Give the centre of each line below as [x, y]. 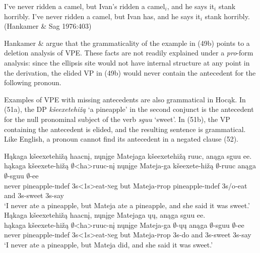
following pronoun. [33, 82]
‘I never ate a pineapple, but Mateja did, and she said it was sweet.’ [109, 245]
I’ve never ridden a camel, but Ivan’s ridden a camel [85, 6]
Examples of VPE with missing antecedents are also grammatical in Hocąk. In [125, 99]
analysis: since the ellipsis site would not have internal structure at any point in [127, 62]
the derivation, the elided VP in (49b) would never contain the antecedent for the [130, 72]
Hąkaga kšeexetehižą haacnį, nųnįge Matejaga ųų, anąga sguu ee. [105, 215]
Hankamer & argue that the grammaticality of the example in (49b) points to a [127, 43]
